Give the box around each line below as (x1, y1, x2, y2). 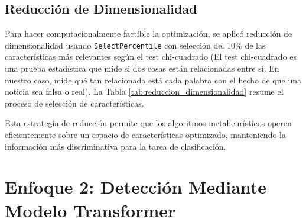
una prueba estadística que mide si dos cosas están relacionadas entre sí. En (5, 62, 279, 75)
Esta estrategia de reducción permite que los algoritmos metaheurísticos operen (5, 117, 292, 129)
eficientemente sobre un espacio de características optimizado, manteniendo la (5, 128, 286, 141)
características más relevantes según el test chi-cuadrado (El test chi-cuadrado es (5, 50, 297, 63)
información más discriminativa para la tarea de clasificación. (5, 140, 226, 152)
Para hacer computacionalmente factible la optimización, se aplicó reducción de (5, 27, 292, 40)
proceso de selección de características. (5, 96, 144, 109)
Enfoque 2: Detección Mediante (5, 175, 267, 199)
